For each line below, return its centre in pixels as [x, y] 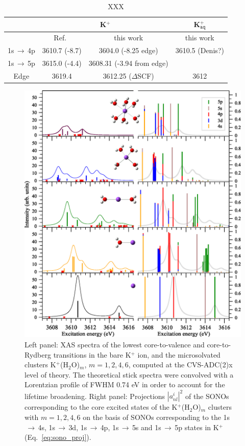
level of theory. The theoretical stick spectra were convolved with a [129, 374]
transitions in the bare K [92, 354]
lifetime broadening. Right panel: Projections [95, 396]
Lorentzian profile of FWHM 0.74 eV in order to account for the [125, 384]
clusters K [40, 365]
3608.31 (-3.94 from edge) [128, 63]
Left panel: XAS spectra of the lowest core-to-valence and [115, 344]
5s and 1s [146, 427]
